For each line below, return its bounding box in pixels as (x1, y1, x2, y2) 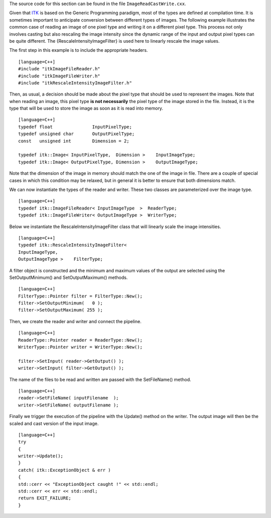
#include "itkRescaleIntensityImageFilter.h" (18, 80, 132, 85)
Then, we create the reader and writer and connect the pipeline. (9, 318, 142, 324)
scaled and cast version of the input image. (9, 420, 99, 427)
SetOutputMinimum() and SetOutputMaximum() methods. (9, 274, 128, 280)
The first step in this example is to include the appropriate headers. (9, 47, 148, 53)
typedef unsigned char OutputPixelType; (18, 131, 135, 137)
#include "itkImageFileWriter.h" (18, 73, 100, 79)
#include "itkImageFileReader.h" (18, 66, 100, 72)
